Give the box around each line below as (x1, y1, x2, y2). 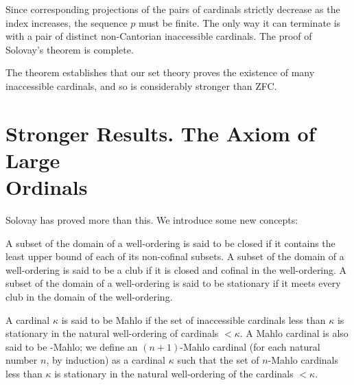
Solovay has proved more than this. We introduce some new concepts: (5, 213, 298, 227)
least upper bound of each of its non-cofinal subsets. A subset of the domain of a (5, 249, 344, 264)
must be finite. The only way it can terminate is (138, 15, 341, 30)
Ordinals (5, 173, 88, 201)
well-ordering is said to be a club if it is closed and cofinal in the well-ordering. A (5, 262, 347, 277)
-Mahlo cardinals (268, 353, 339, 367)
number (5, 353, 38, 367)
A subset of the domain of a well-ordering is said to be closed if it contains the (5, 235, 335, 250)
